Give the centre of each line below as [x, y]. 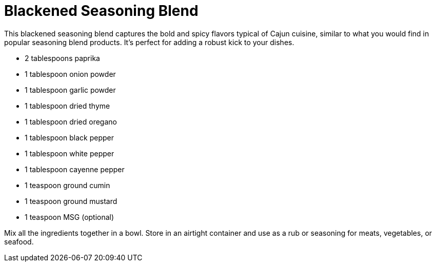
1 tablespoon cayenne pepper [75, 169]
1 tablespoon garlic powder [70, 90]
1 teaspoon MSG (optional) [70, 217]
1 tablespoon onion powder [70, 74]
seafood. [19, 241]
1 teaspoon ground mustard [71, 201]
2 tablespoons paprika [62, 58]
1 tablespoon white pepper [70, 153]
